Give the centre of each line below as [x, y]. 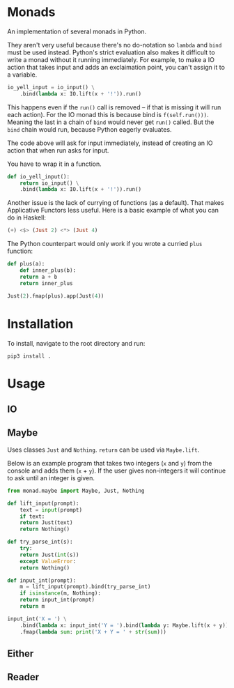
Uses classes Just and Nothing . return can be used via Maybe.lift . [103, 450]
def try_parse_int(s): [40, 542]
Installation [40, 324]
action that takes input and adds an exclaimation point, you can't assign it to [116, 67]
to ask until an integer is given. [51, 477]
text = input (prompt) [51, 510]
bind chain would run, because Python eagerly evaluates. [89, 129]
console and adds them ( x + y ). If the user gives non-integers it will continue [117, 471]
